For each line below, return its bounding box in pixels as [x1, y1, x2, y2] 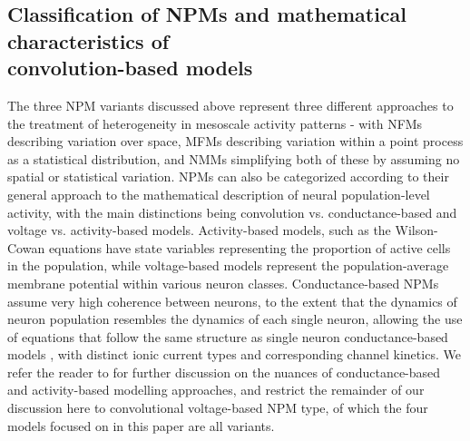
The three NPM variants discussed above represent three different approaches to [7, 95, 454, 114]
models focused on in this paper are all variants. [7, 416, 275, 435]
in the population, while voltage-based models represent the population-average [7, 256, 449, 275]
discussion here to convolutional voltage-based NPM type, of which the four [7, 398, 428, 417]
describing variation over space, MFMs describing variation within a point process [7, 132, 464, 151]
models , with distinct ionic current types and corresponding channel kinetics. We [7, 345, 461, 364]
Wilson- [395, 220, 438, 240]
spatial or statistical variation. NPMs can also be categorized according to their [7, 167, 449, 186]
